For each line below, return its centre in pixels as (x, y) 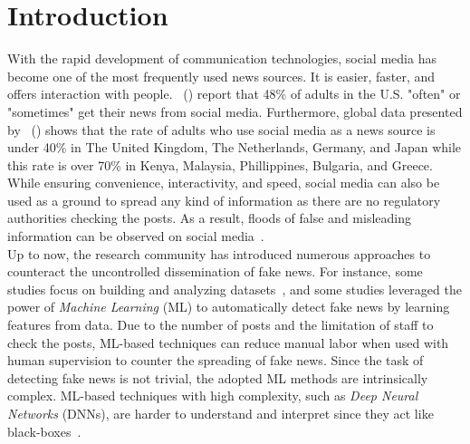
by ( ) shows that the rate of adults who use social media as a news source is (221, 129)
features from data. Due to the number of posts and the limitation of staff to (221, 325)
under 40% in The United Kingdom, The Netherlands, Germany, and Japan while (235, 147)
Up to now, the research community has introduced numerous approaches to (219, 253)
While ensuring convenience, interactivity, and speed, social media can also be (224, 183)
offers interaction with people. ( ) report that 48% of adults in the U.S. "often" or (234, 94)
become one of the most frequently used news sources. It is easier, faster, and (221, 76)
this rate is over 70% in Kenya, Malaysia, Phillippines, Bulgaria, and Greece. (220, 164)
